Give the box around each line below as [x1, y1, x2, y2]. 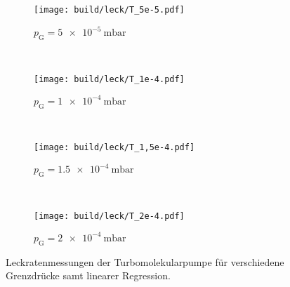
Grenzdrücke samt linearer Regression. [6, 268, 171, 283]
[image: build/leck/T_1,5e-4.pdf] [34, 142, 195, 153]
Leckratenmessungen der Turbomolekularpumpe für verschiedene [6, 254, 284, 269]
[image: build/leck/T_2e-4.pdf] [34, 211, 185, 221]
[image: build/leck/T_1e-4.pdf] [34, 74, 185, 84]
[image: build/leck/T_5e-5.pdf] [34, 5, 185, 15]
